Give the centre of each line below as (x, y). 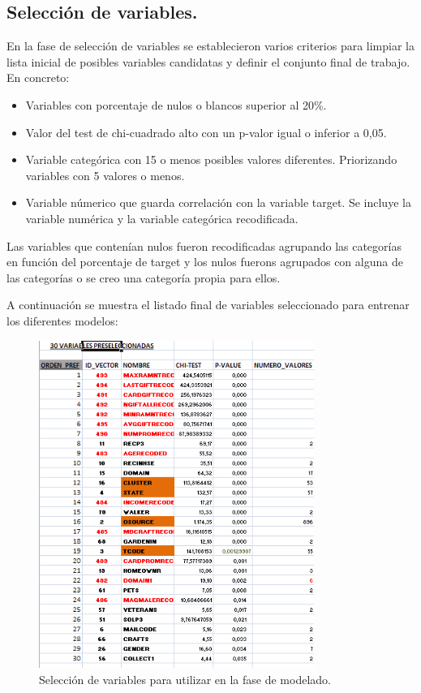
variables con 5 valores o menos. (105, 175)
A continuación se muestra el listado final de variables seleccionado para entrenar (208, 305)
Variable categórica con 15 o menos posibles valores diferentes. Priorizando (211, 159)
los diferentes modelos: (62, 320)
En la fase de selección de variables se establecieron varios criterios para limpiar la (211, 46)
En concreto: (38, 77)
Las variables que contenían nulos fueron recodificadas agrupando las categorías (204, 245)
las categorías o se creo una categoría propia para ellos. (144, 277)
